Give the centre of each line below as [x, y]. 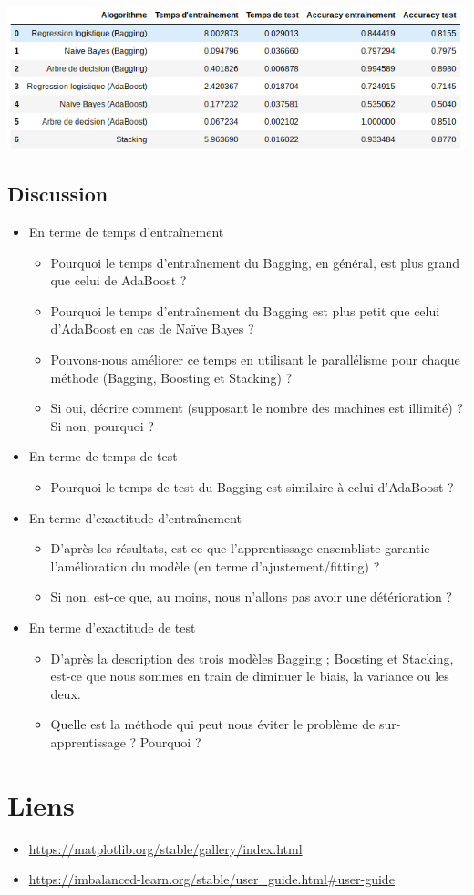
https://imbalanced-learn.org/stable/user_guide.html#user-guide [211, 879]
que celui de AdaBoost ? [118, 280]
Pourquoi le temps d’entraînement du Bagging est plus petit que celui [245, 310]
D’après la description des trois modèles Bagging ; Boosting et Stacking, [252, 658]
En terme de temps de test [103, 456]
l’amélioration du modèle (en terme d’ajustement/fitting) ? [215, 566]
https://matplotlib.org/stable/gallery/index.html [165, 848]
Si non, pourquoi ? [102, 425]
